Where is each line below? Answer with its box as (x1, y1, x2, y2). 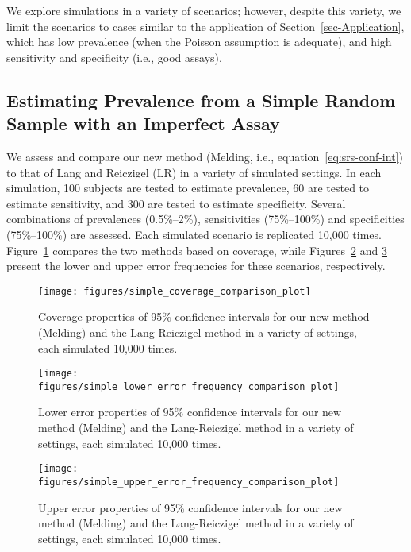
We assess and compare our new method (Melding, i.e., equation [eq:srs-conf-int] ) (6, 148, 403, 164)
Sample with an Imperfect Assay (6, 111, 280, 136)
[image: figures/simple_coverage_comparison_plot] (38, 285, 311, 297)
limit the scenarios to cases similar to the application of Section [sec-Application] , (6, 17, 405, 34)
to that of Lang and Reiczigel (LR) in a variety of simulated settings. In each (6, 164, 382, 180)
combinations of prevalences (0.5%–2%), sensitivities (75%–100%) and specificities (6, 210, 405, 227)
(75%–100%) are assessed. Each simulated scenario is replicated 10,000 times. (6, 226, 382, 242)
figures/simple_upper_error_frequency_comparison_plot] (38, 476, 340, 488)
